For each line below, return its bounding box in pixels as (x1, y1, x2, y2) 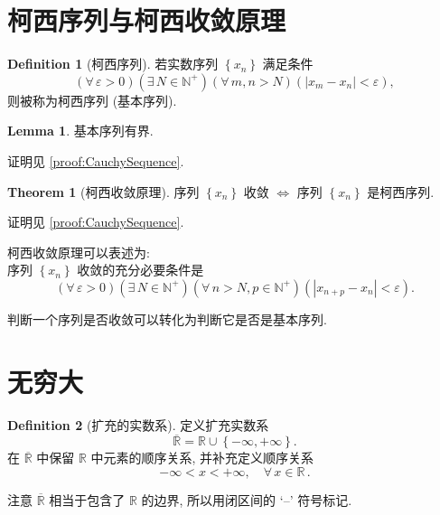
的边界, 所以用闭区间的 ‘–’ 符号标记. (141, 491, 352, 509)
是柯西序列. (367, 182, 435, 201)
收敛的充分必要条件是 (77, 260, 204, 279)
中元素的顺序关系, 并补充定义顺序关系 (90, 448, 314, 467)
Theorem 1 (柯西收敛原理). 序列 (7, 182, 200, 201)
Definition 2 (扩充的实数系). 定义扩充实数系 (7, 415, 269, 434)
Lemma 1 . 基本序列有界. (7, 121, 154, 140)
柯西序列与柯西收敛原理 (7, 2, 286, 39)
